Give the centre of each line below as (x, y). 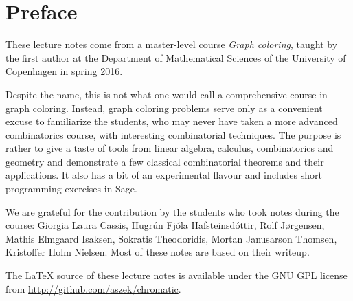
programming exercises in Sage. (71, 189)
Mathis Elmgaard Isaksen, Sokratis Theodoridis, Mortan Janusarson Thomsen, (171, 238)
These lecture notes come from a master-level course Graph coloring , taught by (172, 44)
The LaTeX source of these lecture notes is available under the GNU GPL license (176, 275)
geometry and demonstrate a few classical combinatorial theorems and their (165, 161)
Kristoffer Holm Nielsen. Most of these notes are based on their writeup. (158, 252)
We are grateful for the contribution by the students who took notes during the (172, 211)
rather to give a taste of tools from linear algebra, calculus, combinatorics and (170, 148)
